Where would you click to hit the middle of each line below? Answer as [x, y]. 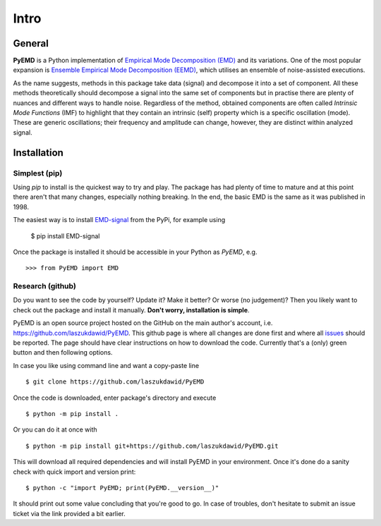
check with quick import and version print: [74, 472]
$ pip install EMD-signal [65, 236]
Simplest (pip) [38, 173]
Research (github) [45, 286]
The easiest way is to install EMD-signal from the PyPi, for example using [119, 220]
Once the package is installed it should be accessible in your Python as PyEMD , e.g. [135, 252]
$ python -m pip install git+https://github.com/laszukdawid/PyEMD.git [152, 446]
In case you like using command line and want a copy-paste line [106, 365]
